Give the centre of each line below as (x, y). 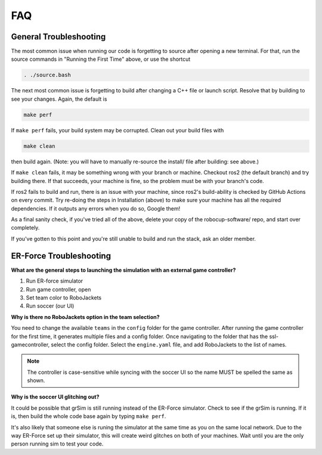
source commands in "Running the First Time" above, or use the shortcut (101, 59)
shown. (36, 380)
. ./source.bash (47, 75)
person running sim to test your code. (57, 444)
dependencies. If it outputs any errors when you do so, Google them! (96, 208)
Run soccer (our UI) (50, 306)
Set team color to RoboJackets (64, 298)
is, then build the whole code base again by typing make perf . (89, 416)
